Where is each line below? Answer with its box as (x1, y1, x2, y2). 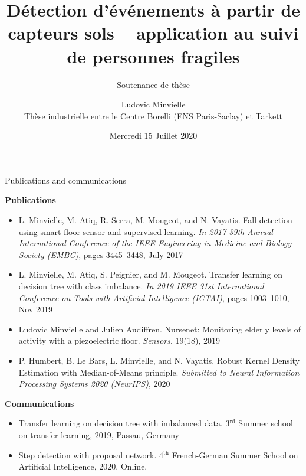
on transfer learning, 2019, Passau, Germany (18, 428, 179, 441)
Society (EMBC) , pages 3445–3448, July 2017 (18, 248, 183, 260)
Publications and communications (5, 174, 127, 186)
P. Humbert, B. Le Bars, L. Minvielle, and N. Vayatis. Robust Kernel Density (18, 354, 300, 366)
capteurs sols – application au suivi (8, 21, 299, 45)
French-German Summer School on (172, 448, 298, 461)
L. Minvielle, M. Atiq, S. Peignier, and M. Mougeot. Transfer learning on (18, 268, 282, 281)
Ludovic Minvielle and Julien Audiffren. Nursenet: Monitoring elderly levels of (18, 322, 301, 335)
